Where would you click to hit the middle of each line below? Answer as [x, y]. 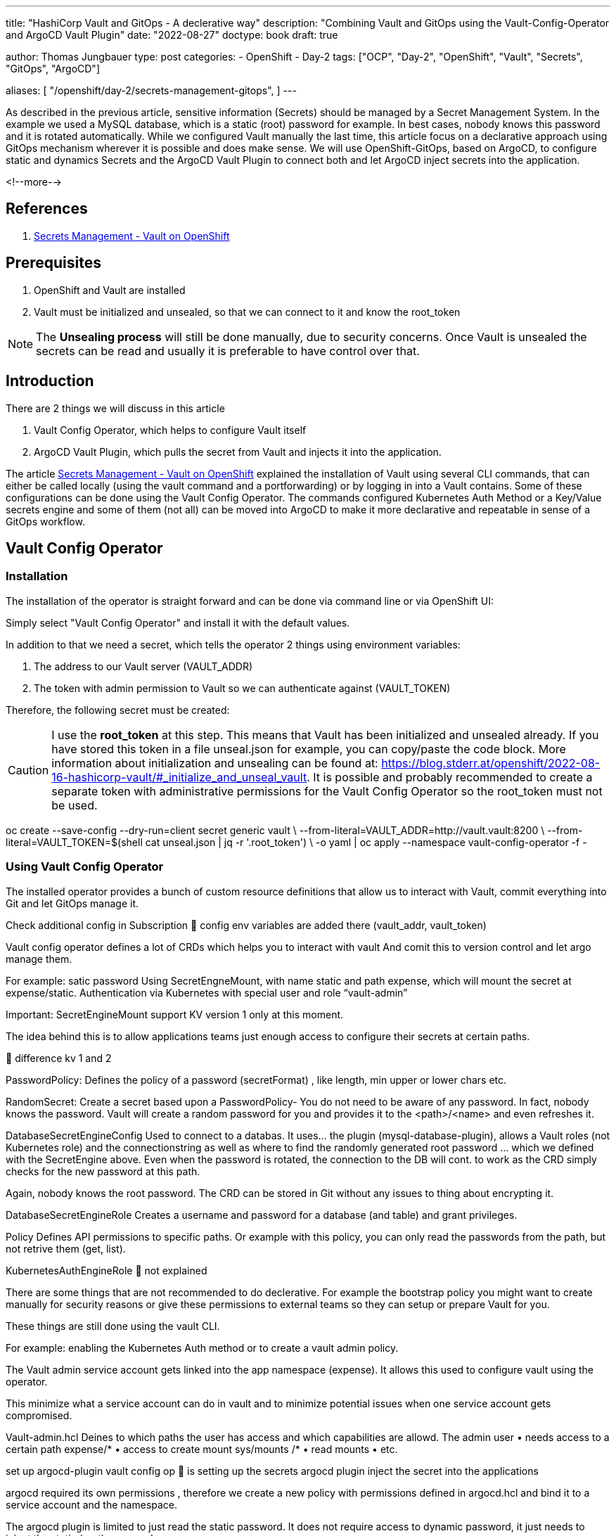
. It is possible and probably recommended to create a [450, 777]
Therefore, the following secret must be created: [118, 710]
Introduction [50, 381]
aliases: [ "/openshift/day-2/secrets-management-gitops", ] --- [151, 90]
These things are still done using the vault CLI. [113, 1326]
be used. [75, 805]
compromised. [39, 1415]
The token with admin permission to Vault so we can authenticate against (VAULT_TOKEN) [242, 688]
